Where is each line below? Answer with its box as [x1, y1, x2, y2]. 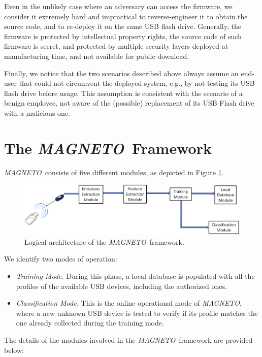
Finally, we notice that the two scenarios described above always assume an [4, 68, 239, 78]
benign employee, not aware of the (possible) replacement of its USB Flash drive [4, 98, 254, 108]
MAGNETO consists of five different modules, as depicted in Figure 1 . [4, 167, 224, 177]
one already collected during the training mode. [16, 317, 164, 328]
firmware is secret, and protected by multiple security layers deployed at [4, 41, 228, 51]
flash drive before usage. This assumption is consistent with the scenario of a [4, 87, 243, 98]
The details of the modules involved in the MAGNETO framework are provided [4, 334, 253, 345]
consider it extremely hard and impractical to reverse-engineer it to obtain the [4, 11, 248, 21]
